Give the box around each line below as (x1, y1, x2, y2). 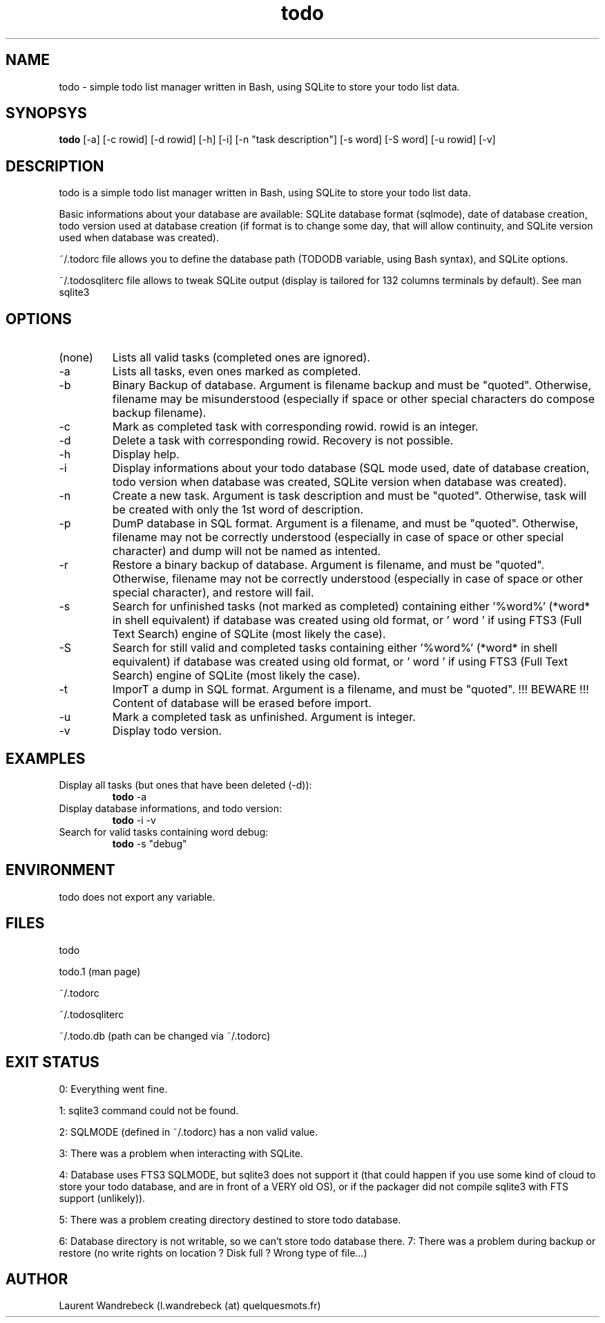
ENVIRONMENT (6, 861, 115, 879)
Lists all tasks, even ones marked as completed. (112, 364, 361, 379)
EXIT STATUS (6, 1053, 99, 1071)
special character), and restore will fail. (112, 585, 314, 600)
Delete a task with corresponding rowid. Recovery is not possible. (112, 433, 454, 448)
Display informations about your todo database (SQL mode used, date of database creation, (112, 461, 590, 476)
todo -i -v (112, 814, 156, 826)
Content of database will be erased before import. (112, 696, 372, 711)
